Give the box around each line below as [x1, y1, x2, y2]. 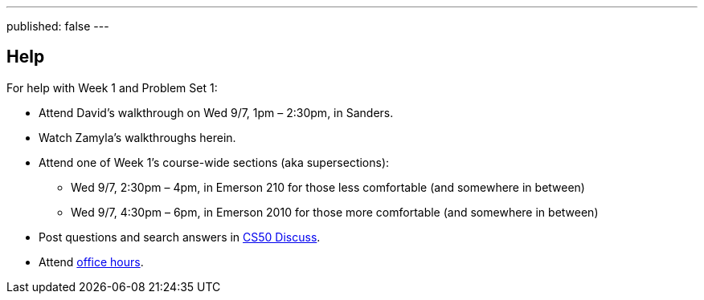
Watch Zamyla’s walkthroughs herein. [39, 130, 236, 144]
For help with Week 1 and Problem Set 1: [6, 80, 218, 95]
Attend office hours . [39, 254, 144, 269]
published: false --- [6, 19, 109, 33]
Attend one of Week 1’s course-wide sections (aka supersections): [39, 155, 390, 169]
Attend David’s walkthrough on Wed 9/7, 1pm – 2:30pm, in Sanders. [39, 105, 394, 120]
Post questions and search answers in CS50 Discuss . [39, 229, 321, 244]
